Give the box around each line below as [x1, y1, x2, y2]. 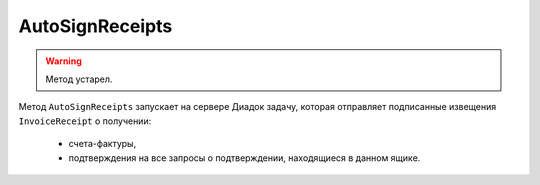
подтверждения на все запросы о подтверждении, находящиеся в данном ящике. [68, 151, 421, 164]
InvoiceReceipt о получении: [18, 115, 152, 127]
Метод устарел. [45, 73, 113, 85]
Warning [45, 55, 82, 67]
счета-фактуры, [68, 138, 137, 150]
